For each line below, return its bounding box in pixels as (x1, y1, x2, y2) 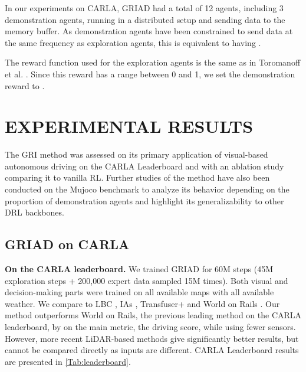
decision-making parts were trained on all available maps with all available (5, 286, 274, 298)
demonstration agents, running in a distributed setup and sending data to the (5, 13, 285, 25)
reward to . (5, 79, 45, 92)
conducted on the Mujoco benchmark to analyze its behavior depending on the (5, 183, 289, 195)
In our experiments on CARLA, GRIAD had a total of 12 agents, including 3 (5, 2, 284, 14)
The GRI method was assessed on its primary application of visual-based (5, 148, 268, 161)
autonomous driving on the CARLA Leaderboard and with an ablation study (5, 159, 284, 172)
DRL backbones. (5, 206, 64, 218)
